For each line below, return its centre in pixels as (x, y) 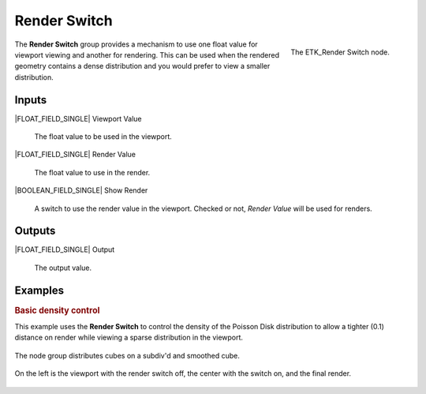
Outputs (35, 231)
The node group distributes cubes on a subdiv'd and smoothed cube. (127, 355)
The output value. (63, 268)
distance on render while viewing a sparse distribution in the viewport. (129, 338)
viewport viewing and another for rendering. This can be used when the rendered (147, 54)
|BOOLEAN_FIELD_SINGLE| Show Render (81, 190)
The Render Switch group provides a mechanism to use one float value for (136, 44)
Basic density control (57, 310)
